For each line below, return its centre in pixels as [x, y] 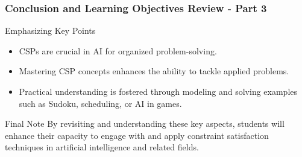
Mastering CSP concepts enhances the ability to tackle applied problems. [154, 71]
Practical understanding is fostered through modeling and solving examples [158, 91]
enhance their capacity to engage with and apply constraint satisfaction [137, 135]
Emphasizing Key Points [50, 30]
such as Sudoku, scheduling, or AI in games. [100, 103]
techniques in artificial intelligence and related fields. [102, 147]
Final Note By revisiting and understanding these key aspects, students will [145, 123]
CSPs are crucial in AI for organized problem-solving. [118, 50]
